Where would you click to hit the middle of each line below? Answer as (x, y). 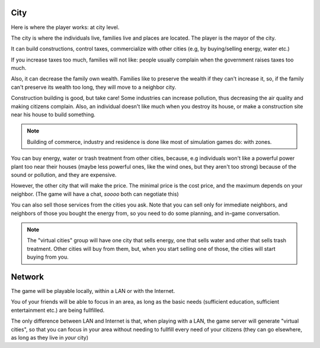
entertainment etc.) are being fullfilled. (58, 310)
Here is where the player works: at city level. (65, 27)
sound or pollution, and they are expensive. (64, 175)
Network (28, 277)
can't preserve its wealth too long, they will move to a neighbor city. (94, 87)
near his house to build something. (53, 115)
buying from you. (48, 257)
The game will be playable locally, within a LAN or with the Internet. (93, 291)
